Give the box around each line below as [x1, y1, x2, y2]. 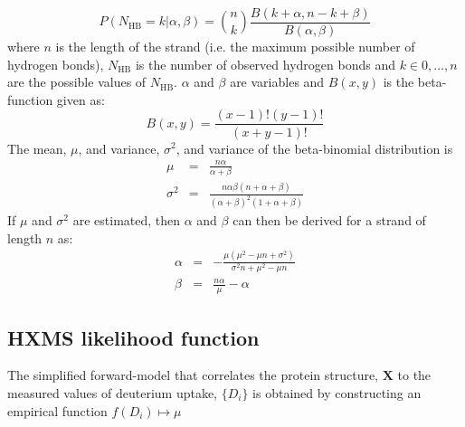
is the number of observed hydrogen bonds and [135, 54, 395, 73]
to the [397, 365, 432, 384]
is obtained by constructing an [252, 384, 422, 403]
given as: [56, 90, 105, 109]
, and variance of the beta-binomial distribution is [176, 138, 453, 157]
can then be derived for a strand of [232, 211, 426, 230]
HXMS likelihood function [7, 323, 260, 351]
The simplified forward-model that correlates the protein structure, [7, 365, 379, 384]
